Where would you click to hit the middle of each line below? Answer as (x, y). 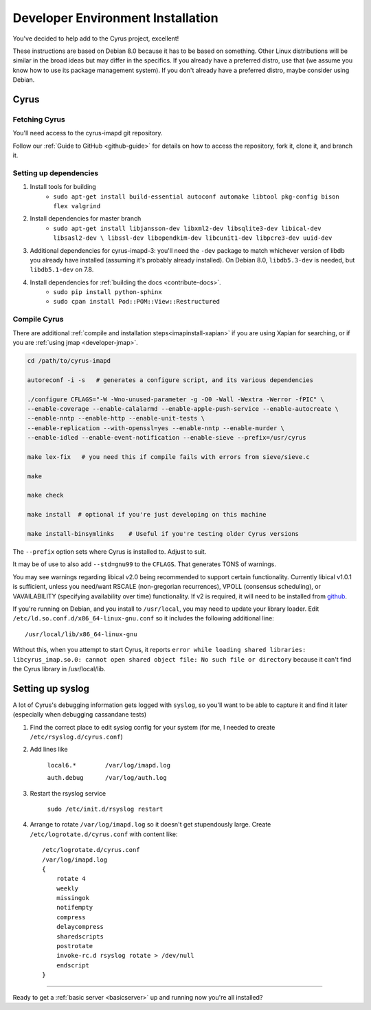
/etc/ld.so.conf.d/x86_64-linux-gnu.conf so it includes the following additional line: (143, 618)
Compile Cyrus (38, 319)
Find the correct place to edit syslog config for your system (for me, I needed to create (153, 727)
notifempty (75, 908)
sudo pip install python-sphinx (108, 292)
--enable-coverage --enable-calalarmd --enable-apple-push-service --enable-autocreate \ (183, 408)
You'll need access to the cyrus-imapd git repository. (88, 133)
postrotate (75, 946)
